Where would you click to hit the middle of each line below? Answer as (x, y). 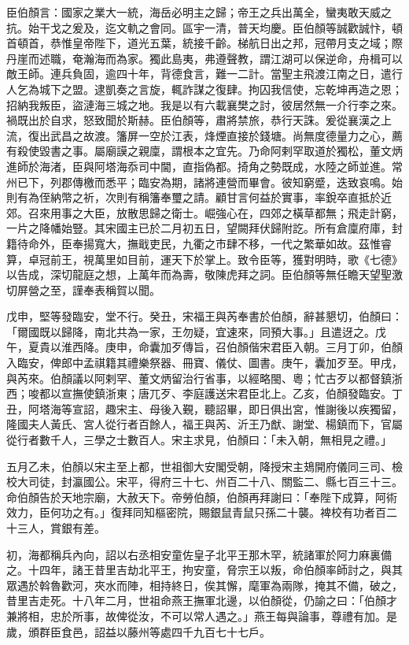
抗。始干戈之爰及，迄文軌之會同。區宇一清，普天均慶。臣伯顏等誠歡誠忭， (199, 27)
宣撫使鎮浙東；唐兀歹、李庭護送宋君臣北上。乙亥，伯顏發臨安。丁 (232, 393)
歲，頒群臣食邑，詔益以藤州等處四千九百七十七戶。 (138, 631)
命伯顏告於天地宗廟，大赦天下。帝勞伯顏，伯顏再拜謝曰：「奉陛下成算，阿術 (202, 497)
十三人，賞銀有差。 (56, 528)
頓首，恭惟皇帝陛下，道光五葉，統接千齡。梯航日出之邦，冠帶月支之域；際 (210, 43)
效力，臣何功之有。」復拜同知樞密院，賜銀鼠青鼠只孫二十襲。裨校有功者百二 (202, 512)
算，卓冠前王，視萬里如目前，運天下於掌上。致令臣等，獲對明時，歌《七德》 (204, 259)
